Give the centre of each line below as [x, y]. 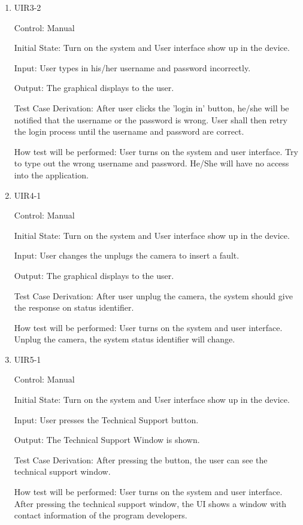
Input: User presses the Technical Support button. [106, 419]
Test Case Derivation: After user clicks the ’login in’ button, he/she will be [151, 107]
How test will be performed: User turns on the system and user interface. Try [156, 151]
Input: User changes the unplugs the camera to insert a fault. [127, 255]
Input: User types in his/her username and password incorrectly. [132, 67]
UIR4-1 [28, 195]
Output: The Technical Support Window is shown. [107, 440]
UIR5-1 [28, 359]
